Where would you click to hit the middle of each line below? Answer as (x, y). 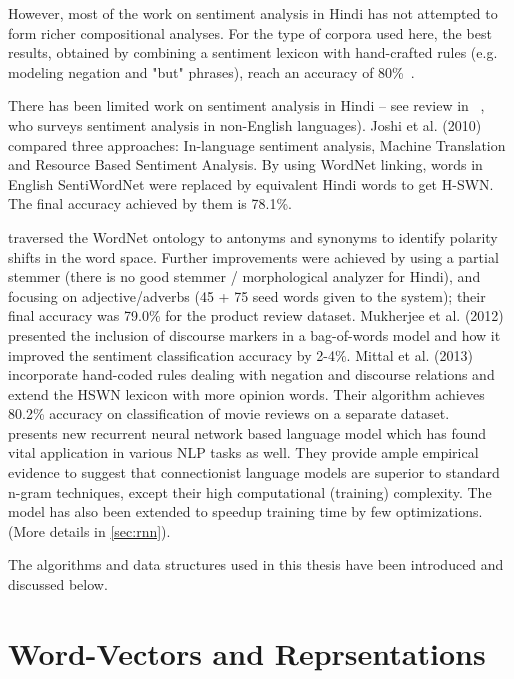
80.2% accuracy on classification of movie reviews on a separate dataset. (229, 413)
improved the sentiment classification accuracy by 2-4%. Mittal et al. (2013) (240, 354)
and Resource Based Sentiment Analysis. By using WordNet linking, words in (245, 164)
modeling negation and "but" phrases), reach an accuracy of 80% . (211, 71)
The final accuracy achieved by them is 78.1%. (150, 203)
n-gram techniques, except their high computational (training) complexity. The (250, 491)
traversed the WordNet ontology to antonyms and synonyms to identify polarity (253, 236)
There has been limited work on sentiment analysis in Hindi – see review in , (246, 105)
